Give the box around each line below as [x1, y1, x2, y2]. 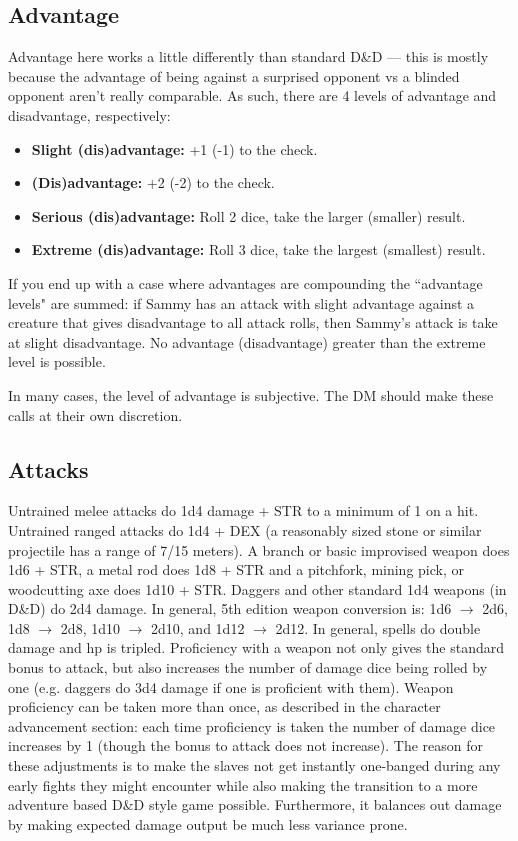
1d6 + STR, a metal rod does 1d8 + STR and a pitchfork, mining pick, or [8, 559, 464, 580]
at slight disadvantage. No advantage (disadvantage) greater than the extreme [8, 331, 486, 352]
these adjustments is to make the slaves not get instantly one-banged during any [8, 755, 501, 776]
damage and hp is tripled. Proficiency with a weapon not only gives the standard [8, 637, 505, 658]
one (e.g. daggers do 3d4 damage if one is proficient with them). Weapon [8, 676, 454, 697]
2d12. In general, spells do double [275, 617, 481, 638]
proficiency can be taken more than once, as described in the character [8, 696, 441, 717]
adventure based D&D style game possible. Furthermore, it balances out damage [8, 794, 502, 815]
